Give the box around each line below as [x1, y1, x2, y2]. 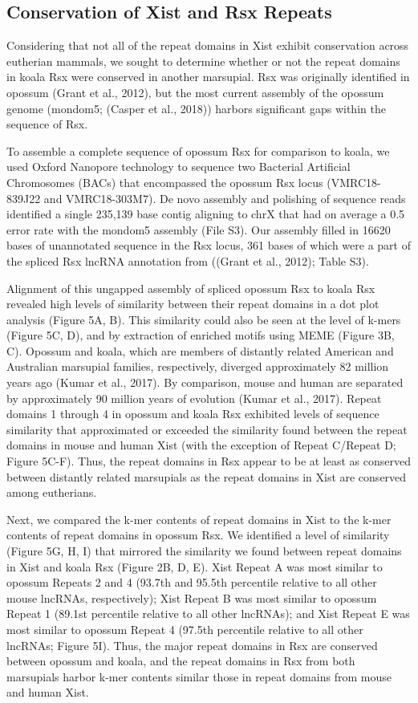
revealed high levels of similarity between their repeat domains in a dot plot [6, 295, 379, 312]
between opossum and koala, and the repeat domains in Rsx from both [6, 652, 355, 669]
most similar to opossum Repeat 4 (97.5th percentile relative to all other [6, 620, 363, 637]
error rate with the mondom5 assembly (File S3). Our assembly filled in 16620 [6, 221, 391, 238]
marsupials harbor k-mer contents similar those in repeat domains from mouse [6, 668, 392, 685]
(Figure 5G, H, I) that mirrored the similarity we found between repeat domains [6, 542, 402, 559]
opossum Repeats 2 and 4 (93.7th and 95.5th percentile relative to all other [6, 574, 377, 591]
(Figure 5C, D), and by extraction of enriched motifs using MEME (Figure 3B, [6, 327, 395, 343]
